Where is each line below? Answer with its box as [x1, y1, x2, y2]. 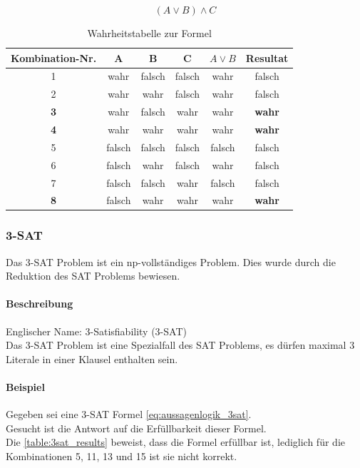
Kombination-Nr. [11, 50, 97, 65]
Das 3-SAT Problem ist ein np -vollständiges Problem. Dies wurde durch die [6, 254, 336, 269]
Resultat [245, 50, 289, 65]
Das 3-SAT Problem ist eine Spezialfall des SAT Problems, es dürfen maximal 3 [6, 337, 355, 352]
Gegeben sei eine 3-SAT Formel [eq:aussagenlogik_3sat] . [6, 407, 252, 422]
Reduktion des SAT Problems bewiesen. [6, 268, 180, 283]
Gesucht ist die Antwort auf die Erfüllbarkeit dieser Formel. [6, 420, 267, 435]
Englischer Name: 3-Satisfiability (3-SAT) [6, 323, 187, 338]
